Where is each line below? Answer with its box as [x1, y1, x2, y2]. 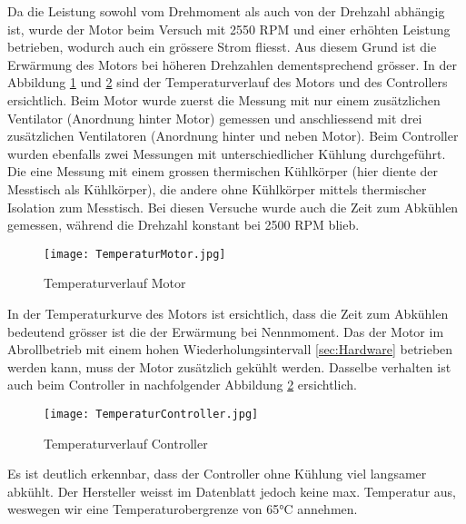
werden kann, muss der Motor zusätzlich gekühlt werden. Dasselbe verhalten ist [7, 357, 451, 376]
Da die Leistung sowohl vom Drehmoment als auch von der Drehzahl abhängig [7, 2, 445, 20]
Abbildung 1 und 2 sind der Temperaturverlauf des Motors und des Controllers [7, 73, 448, 92]
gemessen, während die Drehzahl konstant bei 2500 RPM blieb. [7, 215, 360, 234]
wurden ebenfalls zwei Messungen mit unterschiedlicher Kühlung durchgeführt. [7, 143, 446, 163]
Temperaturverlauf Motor [44, 273, 186, 292]
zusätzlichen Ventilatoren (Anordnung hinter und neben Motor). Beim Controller [7, 126, 459, 145]
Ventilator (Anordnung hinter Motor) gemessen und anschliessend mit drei [7, 108, 422, 127]
